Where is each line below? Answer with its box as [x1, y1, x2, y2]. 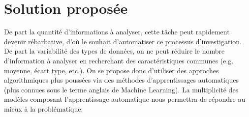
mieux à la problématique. [4, 103, 83, 114]
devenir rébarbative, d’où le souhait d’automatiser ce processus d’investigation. [4, 36, 242, 46]
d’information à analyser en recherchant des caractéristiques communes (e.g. [4, 55, 234, 65]
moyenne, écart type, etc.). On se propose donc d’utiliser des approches [4, 65, 219, 75]
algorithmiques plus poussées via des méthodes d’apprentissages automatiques [4, 75, 239, 85]
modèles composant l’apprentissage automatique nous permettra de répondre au [4, 94, 246, 104]
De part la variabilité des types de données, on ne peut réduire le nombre [4, 46, 225, 56]
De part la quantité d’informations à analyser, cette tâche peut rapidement [4, 27, 230, 37]
